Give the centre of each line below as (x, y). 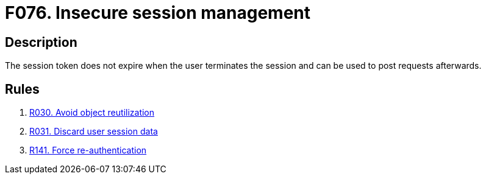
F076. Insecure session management (158, 13)
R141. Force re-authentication (88, 150)
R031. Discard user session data (94, 132)
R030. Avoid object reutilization (92, 113)
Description (41, 42)
